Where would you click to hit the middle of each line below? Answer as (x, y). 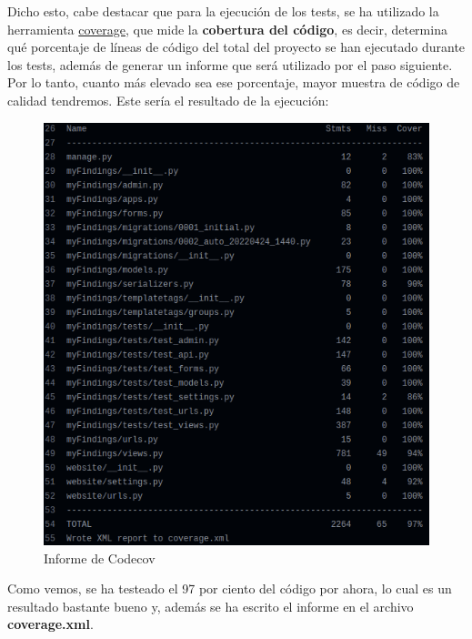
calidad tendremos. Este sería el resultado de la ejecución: (168, 100)
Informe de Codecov (100, 558)
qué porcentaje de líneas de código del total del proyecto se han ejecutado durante (236, 47)
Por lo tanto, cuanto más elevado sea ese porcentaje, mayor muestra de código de (234, 82)
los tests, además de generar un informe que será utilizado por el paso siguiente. (230, 64)
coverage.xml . (50, 624)
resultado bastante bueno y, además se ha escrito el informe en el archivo (211, 606)
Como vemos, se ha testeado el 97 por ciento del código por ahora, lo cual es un (230, 588)
